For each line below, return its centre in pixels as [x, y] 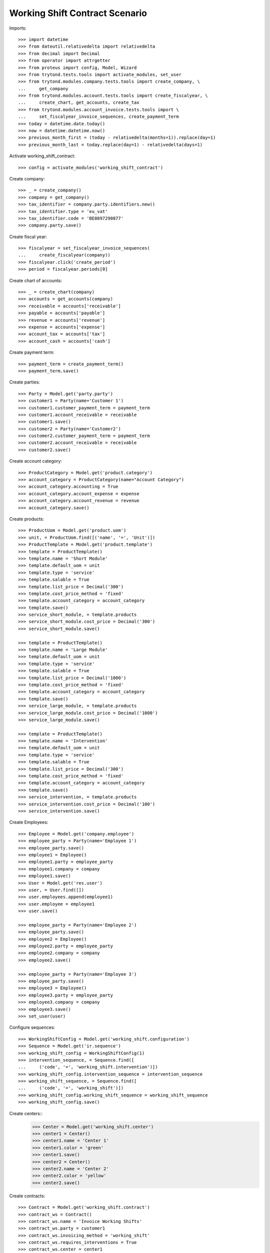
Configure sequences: [32, 1027]
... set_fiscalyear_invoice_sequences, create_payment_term [99, 117]
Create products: [27, 519]
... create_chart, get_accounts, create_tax [79, 102]
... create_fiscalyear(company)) [64, 255]
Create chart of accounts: [36, 280]
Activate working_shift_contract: [42, 156]
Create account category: [36, 461]
